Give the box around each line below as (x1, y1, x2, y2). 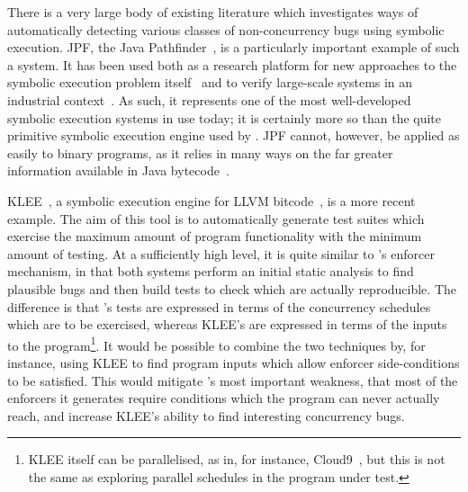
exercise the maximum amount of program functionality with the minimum (7, 227, 422, 246)
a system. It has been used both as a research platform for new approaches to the (7, 55, 457, 74)
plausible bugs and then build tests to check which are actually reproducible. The (7, 279, 456, 298)
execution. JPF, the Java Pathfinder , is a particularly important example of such (7, 38, 460, 57)
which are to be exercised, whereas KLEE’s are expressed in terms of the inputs (7, 315, 447, 334)
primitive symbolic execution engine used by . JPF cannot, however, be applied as (7, 126, 460, 145)
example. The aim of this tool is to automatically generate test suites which (7, 209, 425, 228)
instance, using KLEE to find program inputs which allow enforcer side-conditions (7, 353, 460, 371)
